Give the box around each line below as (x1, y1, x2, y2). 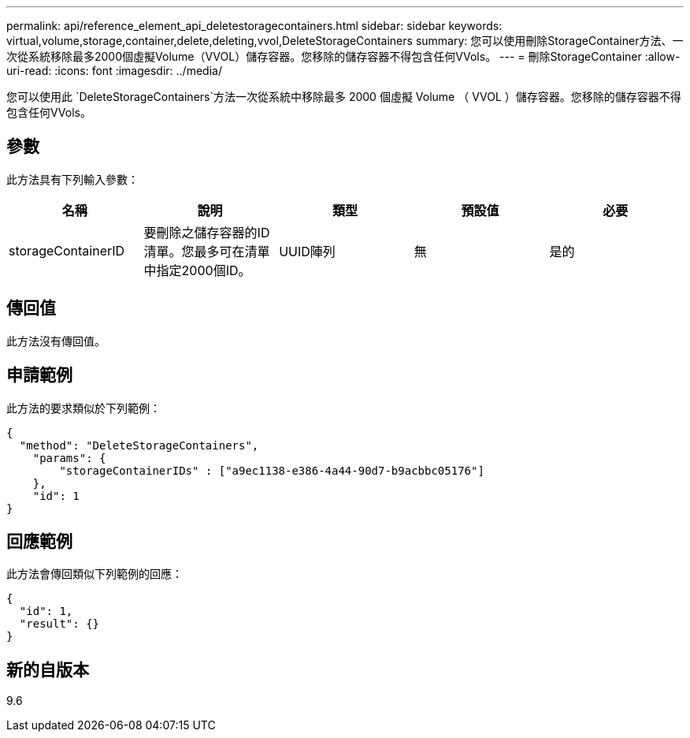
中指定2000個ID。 (143, 262, 251, 278)
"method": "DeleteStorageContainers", (19, 438, 259, 452)
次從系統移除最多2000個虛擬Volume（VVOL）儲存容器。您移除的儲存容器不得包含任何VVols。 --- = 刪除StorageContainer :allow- (6, 50, 681, 63)
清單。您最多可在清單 (143, 243, 270, 259)
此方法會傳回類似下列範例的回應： (6, 567, 183, 581)
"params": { (32, 451, 106, 464)
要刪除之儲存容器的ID (143, 224, 270, 240)
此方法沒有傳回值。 (6, 334, 106, 348)
